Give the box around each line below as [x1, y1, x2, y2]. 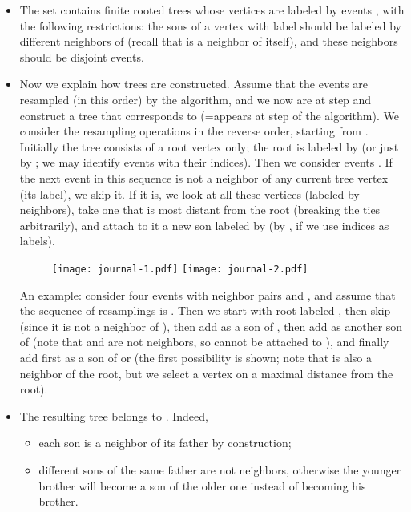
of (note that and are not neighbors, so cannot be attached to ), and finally [19, 333, 389, 350]
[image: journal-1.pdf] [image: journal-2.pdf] [51, 263, 308, 275]
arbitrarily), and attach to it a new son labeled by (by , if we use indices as [19, 216, 389, 233]
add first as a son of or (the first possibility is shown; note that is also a [19, 349, 372, 365]
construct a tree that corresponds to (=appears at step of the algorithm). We [19, 107, 399, 123]
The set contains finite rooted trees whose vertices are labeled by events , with [19, 2, 405, 18]
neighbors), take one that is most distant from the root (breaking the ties [19, 201, 381, 218]
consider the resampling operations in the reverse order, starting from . [19, 123, 369, 139]
